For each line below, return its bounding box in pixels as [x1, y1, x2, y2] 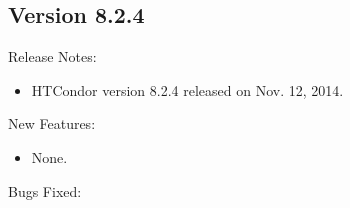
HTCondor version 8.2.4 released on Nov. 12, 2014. [31, 79, 344, 100]
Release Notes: [8, 46, 97, 67]
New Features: [8, 113, 96, 134]
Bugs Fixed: [8, 180, 82, 201]
